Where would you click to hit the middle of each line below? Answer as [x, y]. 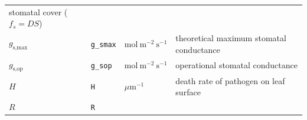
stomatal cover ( [38, 11]
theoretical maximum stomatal [231, 38]
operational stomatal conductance [236, 65]
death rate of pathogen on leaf [230, 80]
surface [188, 92]
